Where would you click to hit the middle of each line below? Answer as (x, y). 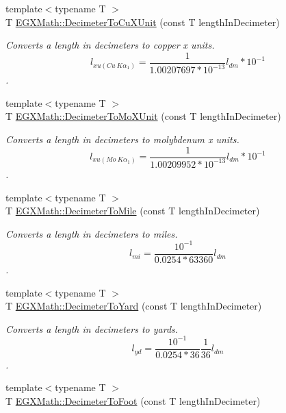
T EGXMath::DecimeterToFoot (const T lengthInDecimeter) (133, 401)
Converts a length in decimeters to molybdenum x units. (122, 139)
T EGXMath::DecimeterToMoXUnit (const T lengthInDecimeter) (143, 116)
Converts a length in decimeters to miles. (92, 233)
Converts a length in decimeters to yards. (92, 328)
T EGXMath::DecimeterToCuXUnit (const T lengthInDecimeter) (143, 22)
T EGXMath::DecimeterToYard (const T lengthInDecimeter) (134, 306)
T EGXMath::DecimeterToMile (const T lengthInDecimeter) (133, 211)
